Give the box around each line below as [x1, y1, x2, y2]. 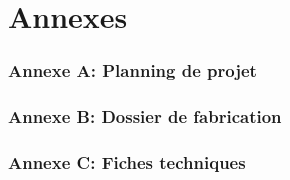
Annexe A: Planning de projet [8, 58, 257, 83]
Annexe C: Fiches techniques [8, 149, 246, 174]
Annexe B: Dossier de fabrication [8, 104, 282, 129]
